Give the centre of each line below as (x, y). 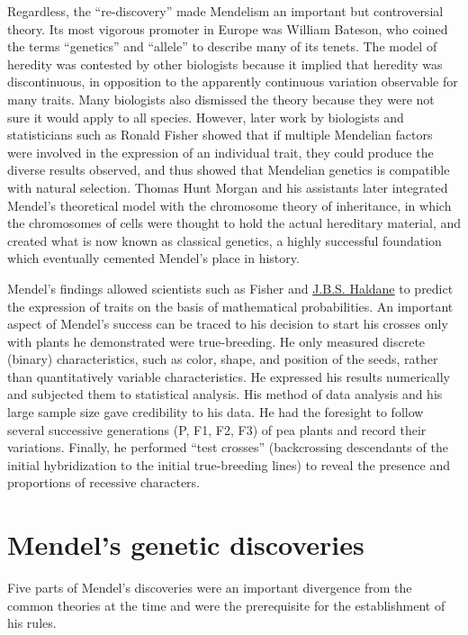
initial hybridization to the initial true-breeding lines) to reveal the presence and (229, 464)
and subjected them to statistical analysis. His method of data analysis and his (225, 394)
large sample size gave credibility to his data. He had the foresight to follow (216, 412)
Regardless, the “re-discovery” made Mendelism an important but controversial (225, 11)
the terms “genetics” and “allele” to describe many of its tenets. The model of (222, 46)
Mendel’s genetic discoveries (186, 544)
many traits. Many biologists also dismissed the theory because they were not (221, 99)
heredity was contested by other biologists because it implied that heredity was (225, 63)
